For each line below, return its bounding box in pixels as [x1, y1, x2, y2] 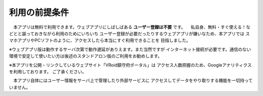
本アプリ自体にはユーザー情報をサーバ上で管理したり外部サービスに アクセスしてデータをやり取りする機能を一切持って [13, 78, 253, 83]
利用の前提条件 [9, 7, 69, 18]
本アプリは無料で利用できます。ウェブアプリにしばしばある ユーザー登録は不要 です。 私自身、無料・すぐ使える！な [13, 24, 251, 30]
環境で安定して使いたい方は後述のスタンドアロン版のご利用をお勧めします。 [9, 53, 163, 59]
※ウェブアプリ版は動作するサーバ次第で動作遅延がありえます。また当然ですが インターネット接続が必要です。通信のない [9, 46, 251, 52]
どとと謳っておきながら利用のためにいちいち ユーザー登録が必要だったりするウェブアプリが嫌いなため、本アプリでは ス [9, 30, 250, 36]
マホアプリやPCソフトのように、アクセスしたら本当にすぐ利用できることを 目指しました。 [9, 38, 191, 43]
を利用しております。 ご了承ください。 [9, 69, 87, 74]
